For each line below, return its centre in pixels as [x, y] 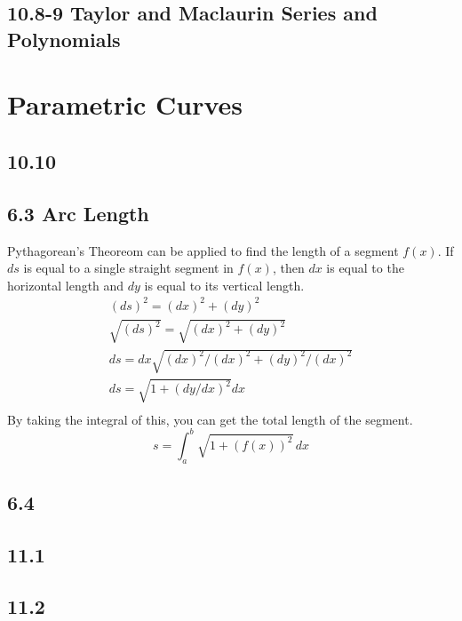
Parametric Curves [125, 104]
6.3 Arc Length [78, 213]
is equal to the [365, 268]
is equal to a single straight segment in [128, 268]
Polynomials [64, 39]
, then [288, 268]
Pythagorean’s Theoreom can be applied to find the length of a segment [203, 250]
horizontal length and [66, 285]
